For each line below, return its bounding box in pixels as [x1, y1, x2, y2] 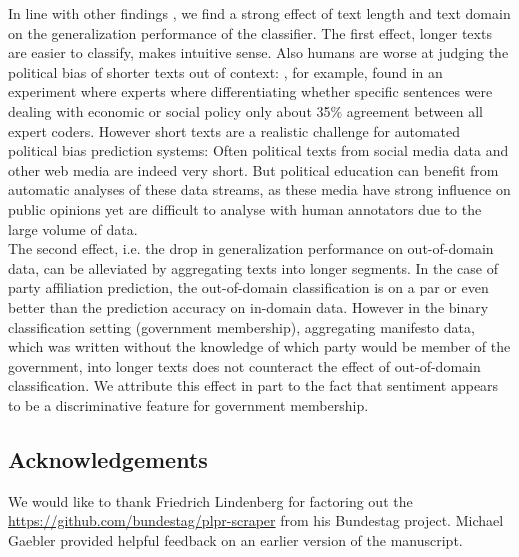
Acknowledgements [8, 443, 208, 474]
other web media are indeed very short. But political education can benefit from [8, 159, 499, 180]
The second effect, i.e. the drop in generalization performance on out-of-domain [8, 238, 494, 259]
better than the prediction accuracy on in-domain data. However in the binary [8, 296, 489, 317]
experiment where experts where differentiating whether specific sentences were [8, 81, 493, 102]
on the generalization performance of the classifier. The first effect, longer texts [8, 22, 492, 43]
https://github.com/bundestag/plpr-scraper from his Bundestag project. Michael [8, 510, 504, 531]
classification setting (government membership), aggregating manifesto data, [8, 316, 475, 337]
